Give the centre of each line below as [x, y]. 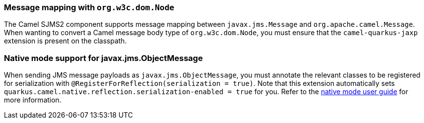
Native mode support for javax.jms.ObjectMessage [103, 58]
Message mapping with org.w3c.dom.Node [89, 7]
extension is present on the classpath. [65, 41]
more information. [33, 100]
